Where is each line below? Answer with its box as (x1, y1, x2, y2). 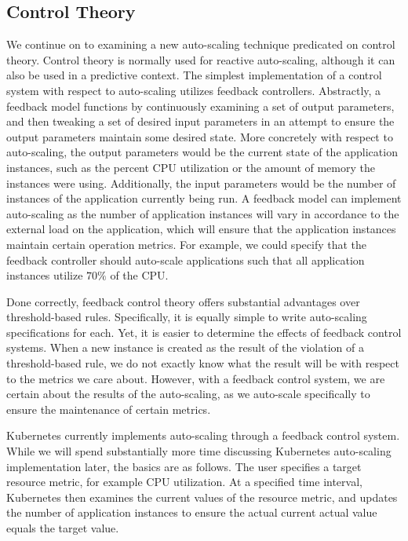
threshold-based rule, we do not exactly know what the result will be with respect (6, 355, 399, 371)
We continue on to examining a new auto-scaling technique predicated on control (6, 36, 395, 53)
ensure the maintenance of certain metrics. (6, 400, 211, 417)
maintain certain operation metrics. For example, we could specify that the (6, 236, 367, 252)
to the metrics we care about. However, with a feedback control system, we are (6, 370, 385, 386)
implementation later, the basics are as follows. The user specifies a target (6, 458, 362, 474)
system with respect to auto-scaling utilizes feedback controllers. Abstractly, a (6, 82, 381, 98)
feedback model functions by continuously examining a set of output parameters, (6, 97, 395, 114)
